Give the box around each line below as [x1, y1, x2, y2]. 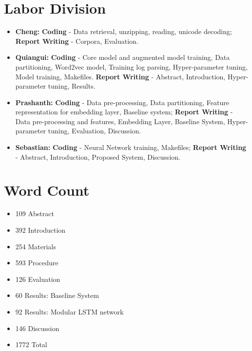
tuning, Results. [48, 81, 96, 91]
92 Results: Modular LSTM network [15, 306, 124, 316]
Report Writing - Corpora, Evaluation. [15, 36, 138, 46]
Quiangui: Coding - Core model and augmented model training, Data [15, 52, 230, 62]
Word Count [4, 180, 90, 200]
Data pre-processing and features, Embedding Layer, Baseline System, [15, 116, 225, 126]
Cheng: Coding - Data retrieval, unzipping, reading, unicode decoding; [15, 26, 232, 37]
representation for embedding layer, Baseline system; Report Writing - [15, 107, 233, 117]
